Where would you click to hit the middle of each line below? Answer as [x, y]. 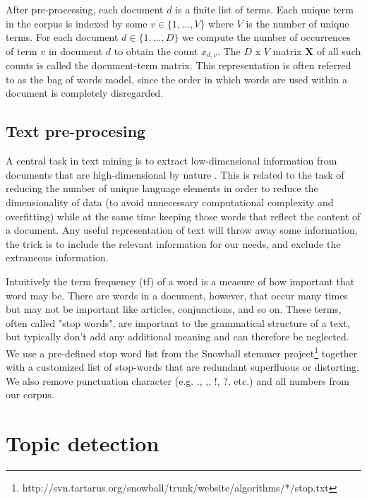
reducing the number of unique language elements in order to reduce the [162, 188]
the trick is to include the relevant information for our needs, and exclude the [173, 243]
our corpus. [30, 394]
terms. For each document [62, 37]
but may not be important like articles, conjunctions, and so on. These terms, [174, 309]
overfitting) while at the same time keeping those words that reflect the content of [183, 216]
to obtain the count [156, 50]
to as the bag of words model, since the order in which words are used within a [176, 79]
